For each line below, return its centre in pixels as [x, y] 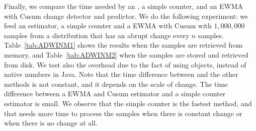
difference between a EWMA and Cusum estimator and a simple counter [115, 94]
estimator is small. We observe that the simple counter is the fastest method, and [128, 103]
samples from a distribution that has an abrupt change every [97, 35]
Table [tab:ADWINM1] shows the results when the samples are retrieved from [123, 45]
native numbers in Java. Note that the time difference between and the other [121, 74]
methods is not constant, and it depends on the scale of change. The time [116, 84]
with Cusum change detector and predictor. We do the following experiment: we [126, 16]
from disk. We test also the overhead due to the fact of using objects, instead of [125, 64]
